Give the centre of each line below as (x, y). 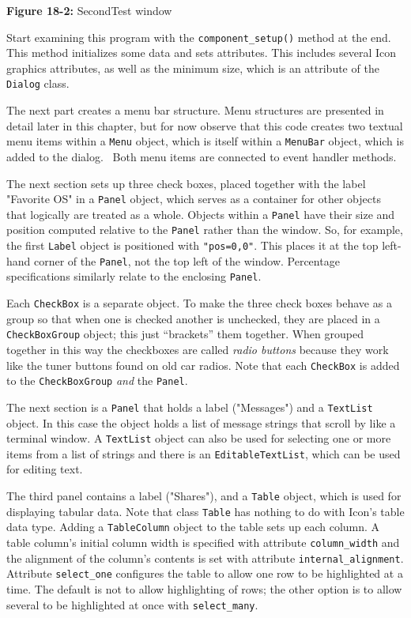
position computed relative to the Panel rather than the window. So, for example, (205, 230)
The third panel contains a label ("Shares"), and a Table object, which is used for (204, 496)
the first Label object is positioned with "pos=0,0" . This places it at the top (192, 245)
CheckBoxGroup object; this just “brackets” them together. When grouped (185, 334)
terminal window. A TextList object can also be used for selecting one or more (199, 438)
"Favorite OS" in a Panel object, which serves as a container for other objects (194, 199)
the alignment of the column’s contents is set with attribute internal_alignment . (205, 558)
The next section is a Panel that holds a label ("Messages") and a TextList (190, 407)
